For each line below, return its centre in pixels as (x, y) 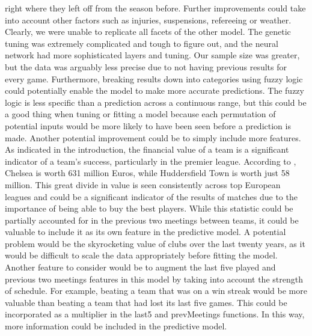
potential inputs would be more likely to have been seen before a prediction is (148, 125)
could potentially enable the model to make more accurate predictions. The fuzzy (154, 90)
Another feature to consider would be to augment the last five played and (140, 267)
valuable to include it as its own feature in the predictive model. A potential (145, 232)
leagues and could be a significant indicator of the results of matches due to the (151, 196)
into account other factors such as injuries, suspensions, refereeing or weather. (148, 20)
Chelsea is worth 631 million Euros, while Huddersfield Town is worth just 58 (147, 173)
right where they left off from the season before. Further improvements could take (155, 8)
